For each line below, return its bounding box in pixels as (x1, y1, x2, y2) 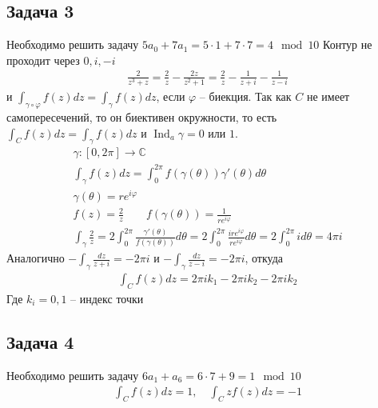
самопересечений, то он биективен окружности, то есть (6, 109, 277, 126)
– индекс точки (70, 290, 144, 306)
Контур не (323, 36, 372, 53)
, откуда (245, 250, 284, 266)
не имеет (306, 88, 350, 105)
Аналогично (6, 250, 65, 266)
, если (156, 88, 185, 105)
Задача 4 (6, 329, 74, 354)
